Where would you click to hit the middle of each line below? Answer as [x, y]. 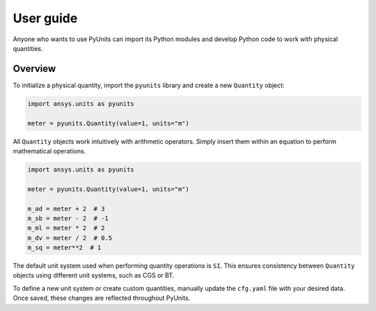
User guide [45, 18]
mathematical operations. [49, 151]
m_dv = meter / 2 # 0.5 [70, 238]
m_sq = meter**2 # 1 [64, 248]
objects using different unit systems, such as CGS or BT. [94, 275]
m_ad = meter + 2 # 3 [66, 208]
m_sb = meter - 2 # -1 [68, 218]
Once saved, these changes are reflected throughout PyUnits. [102, 298]
